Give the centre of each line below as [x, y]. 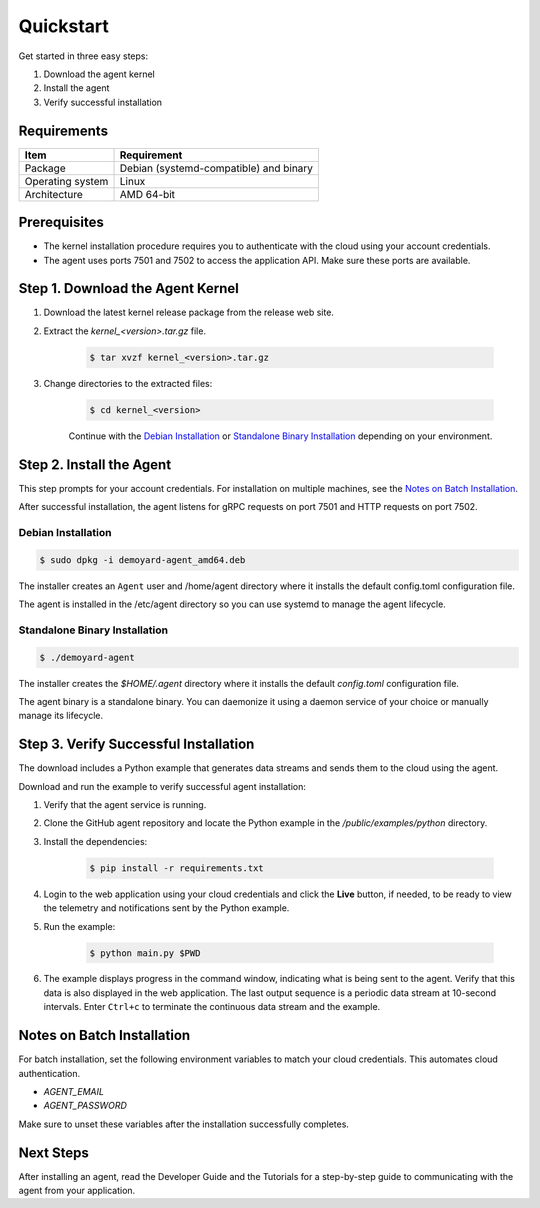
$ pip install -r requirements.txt [176, 868]
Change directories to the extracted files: [128, 383]
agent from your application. [77, 1191]
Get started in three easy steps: [83, 56]
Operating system [66, 181]
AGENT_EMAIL [74, 1091]
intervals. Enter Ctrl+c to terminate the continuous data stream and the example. [212, 1007]
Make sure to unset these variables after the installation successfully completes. [184, 1124]
